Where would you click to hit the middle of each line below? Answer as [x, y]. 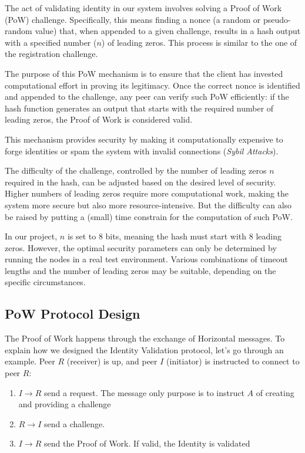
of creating [275, 392]
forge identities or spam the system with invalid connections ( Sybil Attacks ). [142, 151]
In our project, [31, 236]
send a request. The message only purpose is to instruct [144, 392]
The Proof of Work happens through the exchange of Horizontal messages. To [145, 338]
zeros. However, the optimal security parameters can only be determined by [141, 247]
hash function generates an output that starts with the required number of [139, 108]
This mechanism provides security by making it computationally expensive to [144, 139]
